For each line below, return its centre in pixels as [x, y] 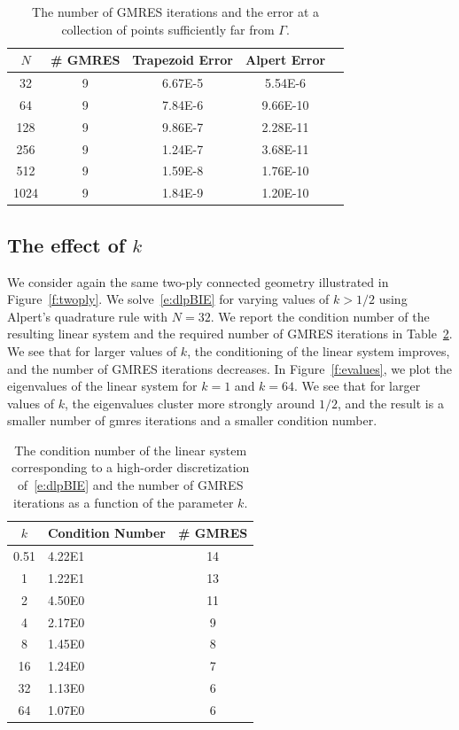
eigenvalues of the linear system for [102, 386]
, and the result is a [390, 403]
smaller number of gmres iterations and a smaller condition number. [192, 420]
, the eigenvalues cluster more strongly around [190, 403]
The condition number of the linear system [131, 450]
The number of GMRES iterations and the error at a [176, 12]
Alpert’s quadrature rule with [88, 316]
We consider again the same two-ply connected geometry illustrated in [198, 281]
